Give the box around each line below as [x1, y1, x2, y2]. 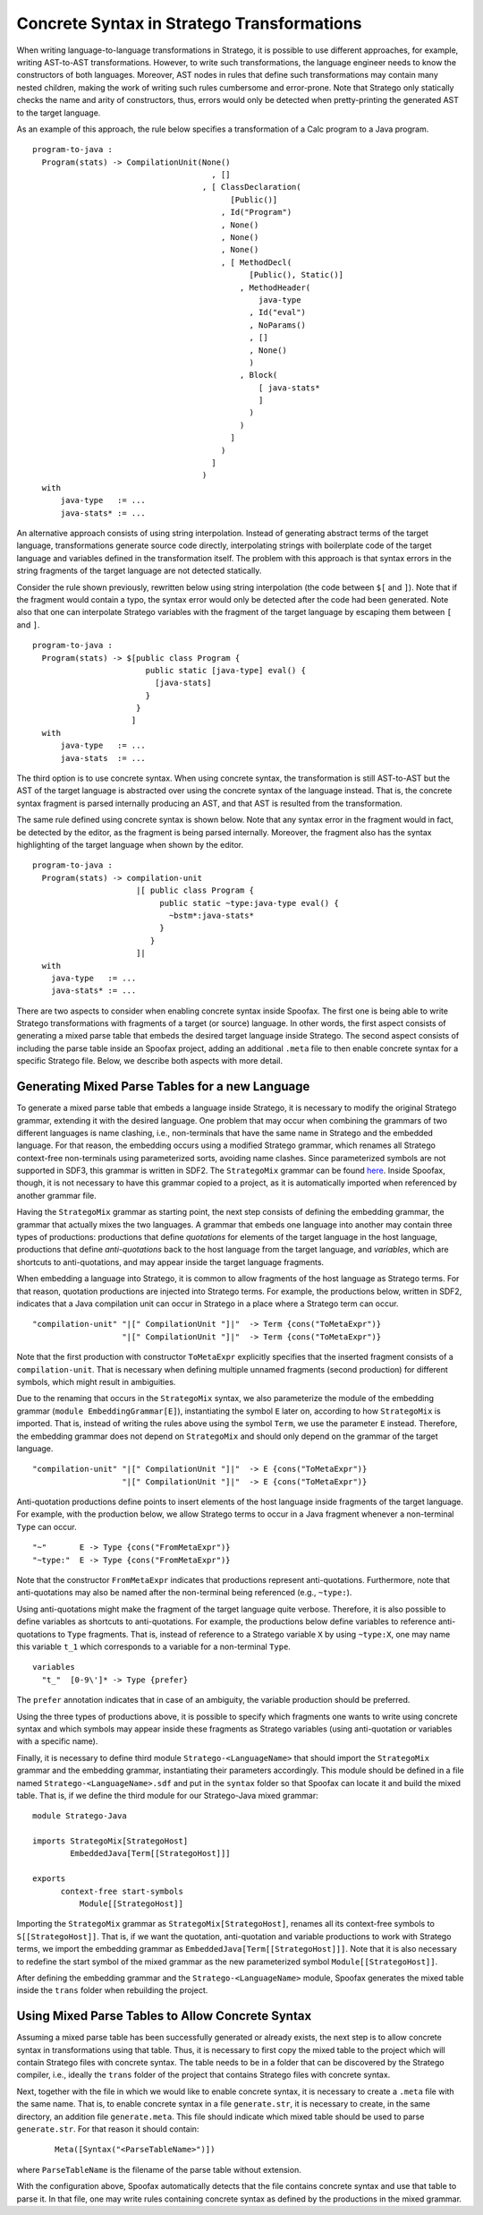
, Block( [239, 370, 278, 381]
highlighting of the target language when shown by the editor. [16, 839, 244, 850]
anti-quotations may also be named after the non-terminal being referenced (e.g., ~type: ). [16, 1587, 352, 1598]
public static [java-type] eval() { [145, 665, 306, 675]
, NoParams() [249, 320, 306, 330]
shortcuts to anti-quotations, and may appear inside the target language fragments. [16, 1256, 325, 1267]
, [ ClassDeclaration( [201, 182, 301, 192]
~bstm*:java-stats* [168, 910, 255, 920]
